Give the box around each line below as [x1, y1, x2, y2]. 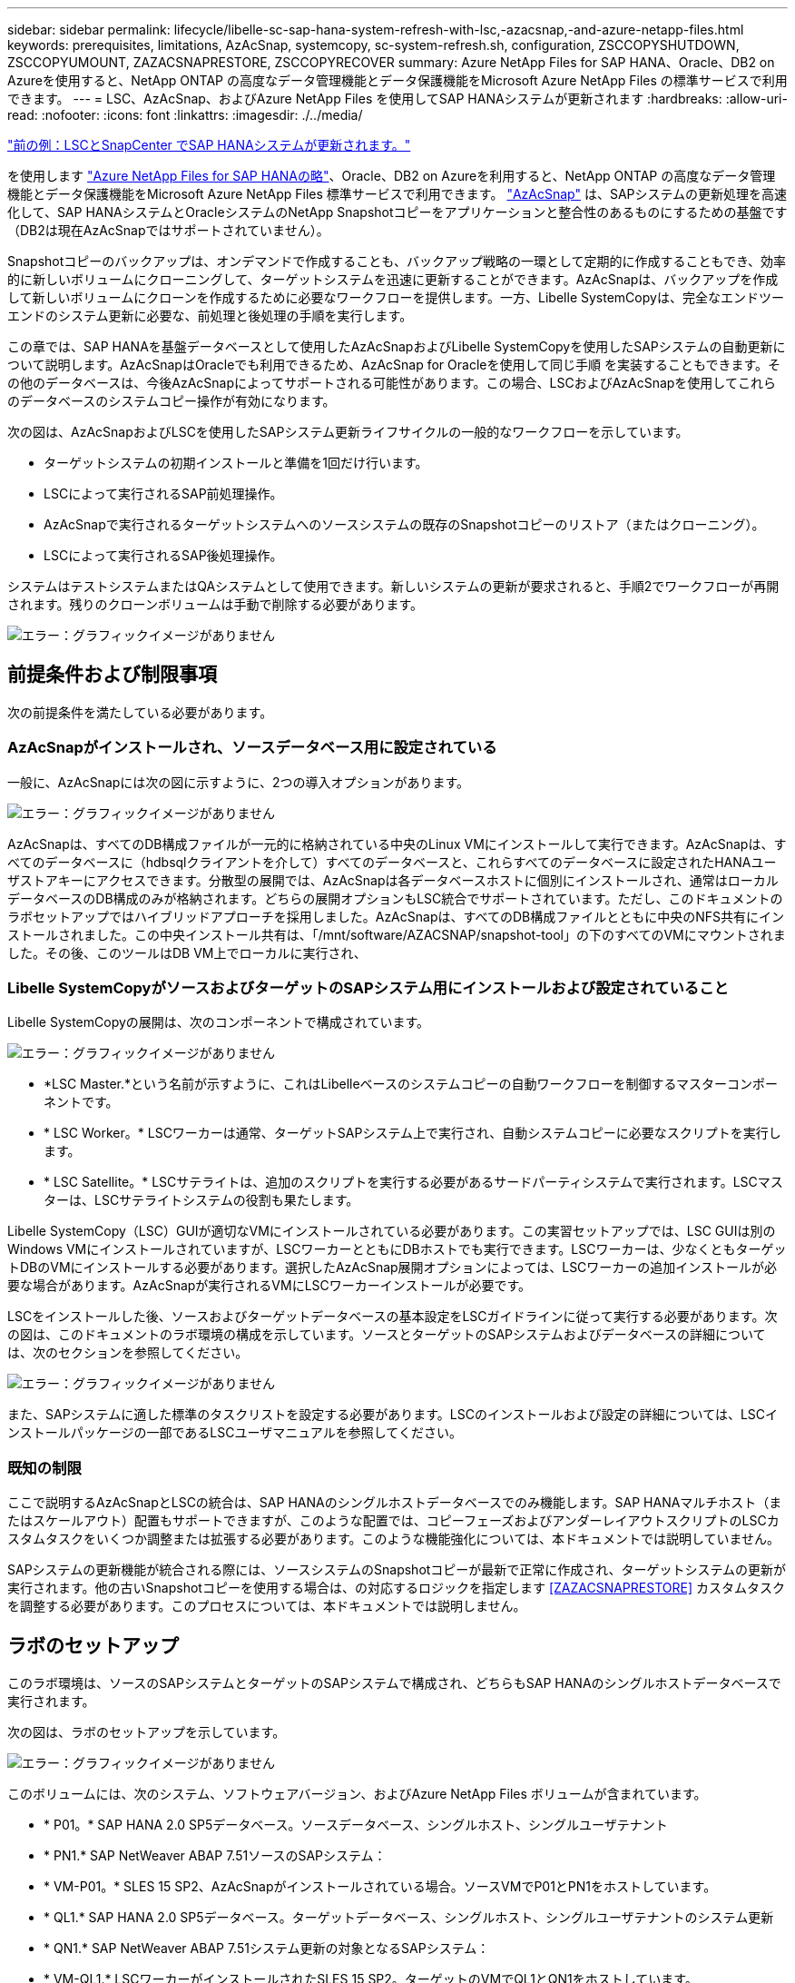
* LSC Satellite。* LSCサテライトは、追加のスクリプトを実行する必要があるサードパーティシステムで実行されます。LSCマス [44, 1174, 783, 1190]
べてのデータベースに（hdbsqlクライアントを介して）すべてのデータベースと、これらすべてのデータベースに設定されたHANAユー [7, 853, 777, 870]
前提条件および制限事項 [7, 663, 217, 686]
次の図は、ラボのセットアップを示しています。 [7, 1723, 286, 1740]
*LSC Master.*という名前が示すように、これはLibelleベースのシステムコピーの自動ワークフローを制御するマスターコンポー [44, 1076, 778, 1092]
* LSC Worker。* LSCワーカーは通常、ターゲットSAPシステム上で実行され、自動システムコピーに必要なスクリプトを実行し [44, 1125, 781, 1141]
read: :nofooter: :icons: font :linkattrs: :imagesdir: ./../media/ [7, 107, 363, 123]
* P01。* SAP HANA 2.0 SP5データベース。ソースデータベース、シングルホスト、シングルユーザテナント [44, 1816, 668, 1832]
